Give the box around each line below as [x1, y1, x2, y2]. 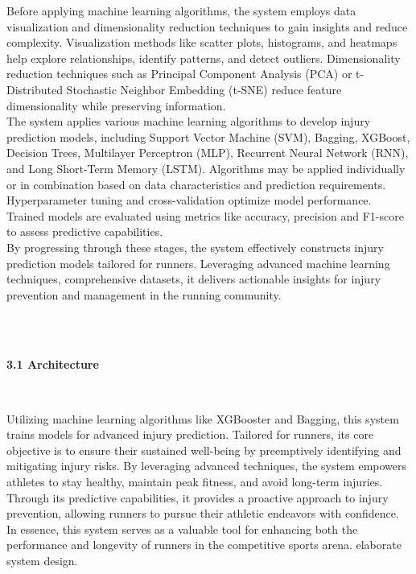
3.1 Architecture [6, 356, 99, 373]
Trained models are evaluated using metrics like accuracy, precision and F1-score [6, 207, 404, 224]
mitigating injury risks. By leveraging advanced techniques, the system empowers [6, 457, 407, 474]
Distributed [6, 81, 63, 97]
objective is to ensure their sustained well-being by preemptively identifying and [6, 441, 402, 458]
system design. [6, 552, 78, 568]
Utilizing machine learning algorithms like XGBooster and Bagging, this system [6, 410, 399, 427]
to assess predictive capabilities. [6, 223, 163, 240]
